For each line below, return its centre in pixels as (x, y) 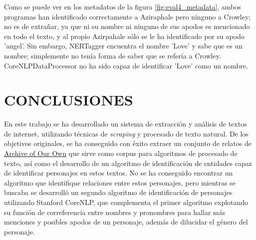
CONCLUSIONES (69, 100)
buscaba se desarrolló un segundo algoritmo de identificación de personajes (118, 192)
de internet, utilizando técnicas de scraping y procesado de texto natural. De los (126, 133)
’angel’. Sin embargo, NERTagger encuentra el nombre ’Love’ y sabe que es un (124, 46)
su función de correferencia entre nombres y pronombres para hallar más (115, 212)
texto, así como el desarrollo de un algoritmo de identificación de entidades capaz (128, 163)
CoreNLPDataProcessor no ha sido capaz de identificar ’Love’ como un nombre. (126, 65)
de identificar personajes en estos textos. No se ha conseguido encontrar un (119, 173)
